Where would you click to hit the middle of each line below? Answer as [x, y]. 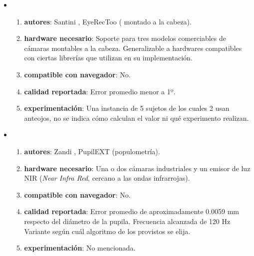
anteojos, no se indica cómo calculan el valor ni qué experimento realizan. [136, 118]
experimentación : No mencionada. [80, 248]
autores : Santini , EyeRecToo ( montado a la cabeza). [108, 21]
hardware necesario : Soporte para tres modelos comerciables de [125, 38]
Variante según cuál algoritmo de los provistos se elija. [107, 231]
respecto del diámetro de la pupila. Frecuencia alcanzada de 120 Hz [127, 221]
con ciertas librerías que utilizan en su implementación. [108, 58]
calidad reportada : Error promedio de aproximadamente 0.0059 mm [131, 211]
